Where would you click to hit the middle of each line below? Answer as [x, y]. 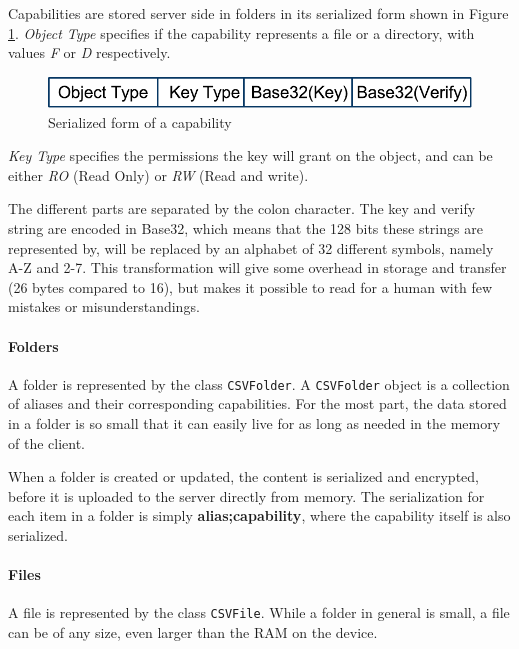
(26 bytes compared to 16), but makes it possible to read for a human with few [250, 286]
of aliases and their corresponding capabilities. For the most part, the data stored [257, 403]
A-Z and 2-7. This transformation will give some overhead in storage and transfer [257, 267]
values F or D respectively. [89, 52]
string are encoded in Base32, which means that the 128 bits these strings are [245, 227]
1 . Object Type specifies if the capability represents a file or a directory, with [241, 32]
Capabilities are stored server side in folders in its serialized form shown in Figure [258, 13]
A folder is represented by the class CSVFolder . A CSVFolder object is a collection [259, 383]
